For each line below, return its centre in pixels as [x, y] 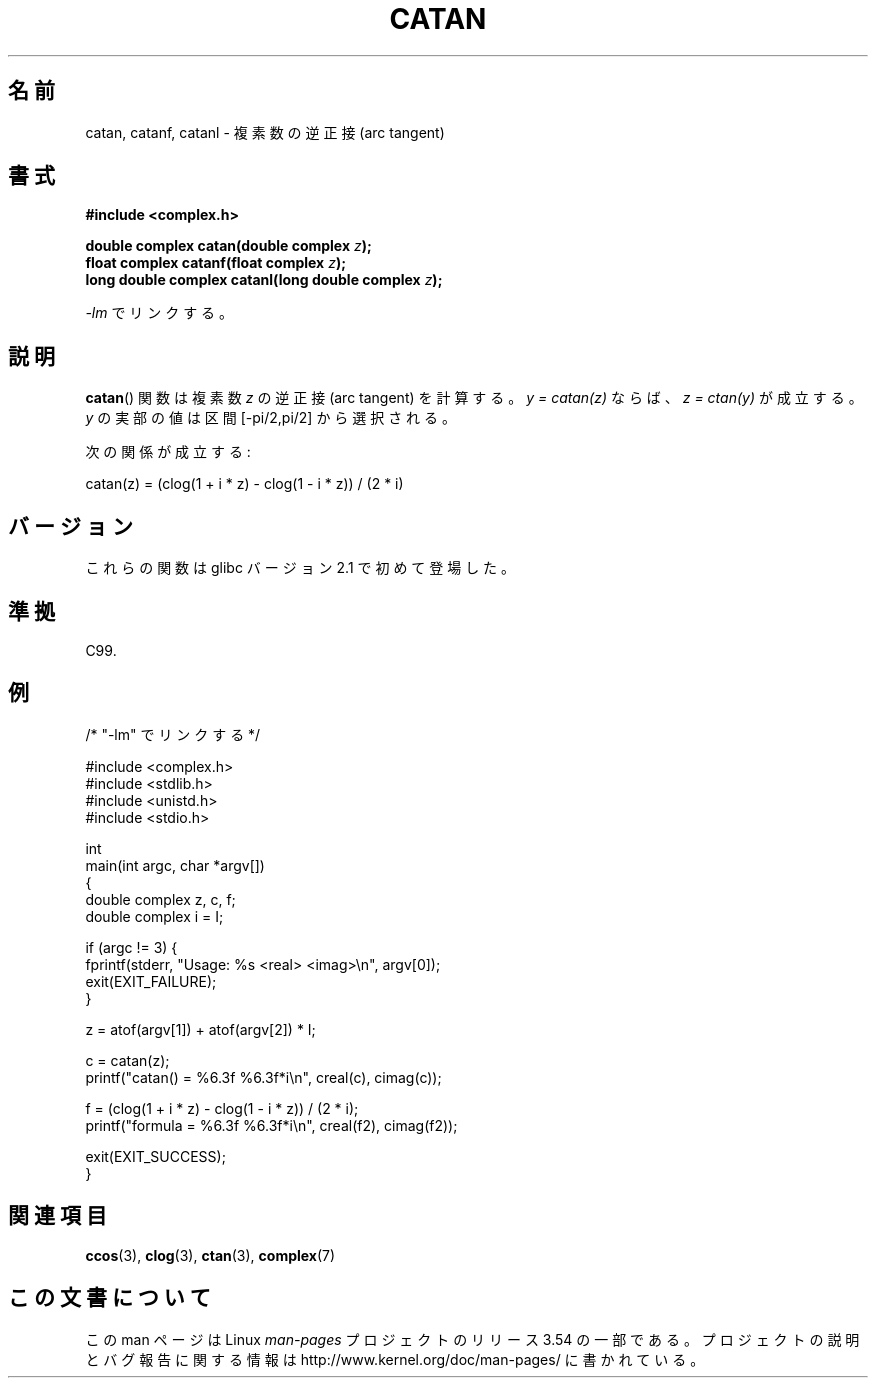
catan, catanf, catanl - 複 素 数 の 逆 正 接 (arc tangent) [265, 132]
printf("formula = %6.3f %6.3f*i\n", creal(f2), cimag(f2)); [271, 1125]
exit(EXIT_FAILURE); [151, 981]
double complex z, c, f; [160, 899]
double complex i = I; [154, 916]
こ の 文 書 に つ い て [109, 1298]
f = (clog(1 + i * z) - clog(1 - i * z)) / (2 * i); [222, 1108]
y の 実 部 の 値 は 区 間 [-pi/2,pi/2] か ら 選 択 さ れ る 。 [270, 418]
